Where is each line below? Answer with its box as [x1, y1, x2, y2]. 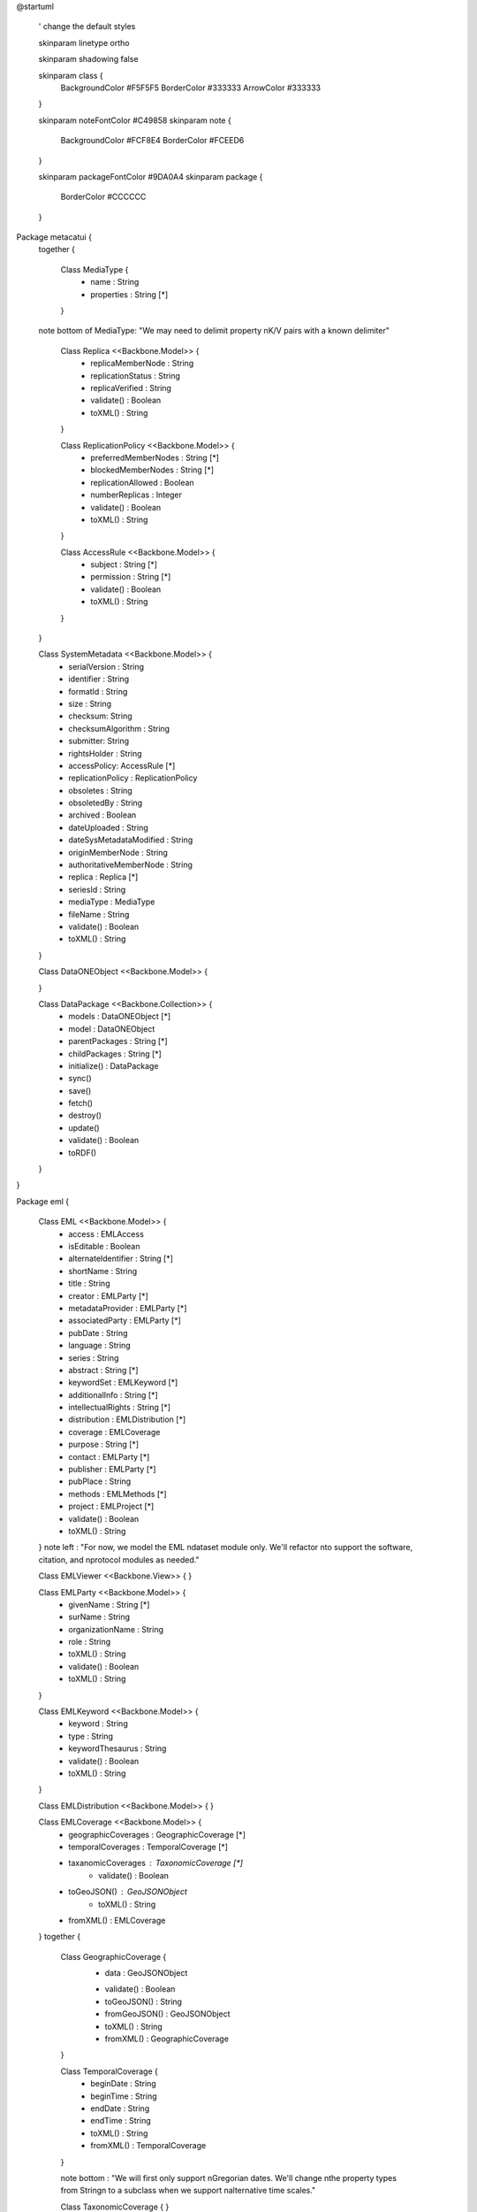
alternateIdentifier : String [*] [68, 1253, 174, 1264]
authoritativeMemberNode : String [68, 859, 193, 871]
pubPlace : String [68, 1476, 132, 1486]
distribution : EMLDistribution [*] [68, 1414, 186, 1425]
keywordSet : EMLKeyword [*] [68, 1377, 178, 1388]
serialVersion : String [68, 661, 145, 672]
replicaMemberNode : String [90, 358, 194, 369]
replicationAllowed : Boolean [90, 477, 194, 488]
